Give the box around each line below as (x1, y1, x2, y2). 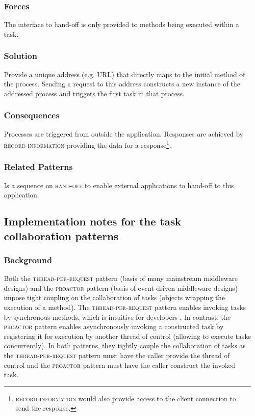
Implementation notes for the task (4, 214, 181, 229)
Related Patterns (4, 161, 73, 173)
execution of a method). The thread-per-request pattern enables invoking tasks (4, 302, 246, 312)
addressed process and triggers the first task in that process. (4, 88, 185, 98)
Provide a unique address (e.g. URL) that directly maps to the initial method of (4, 69, 245, 79)
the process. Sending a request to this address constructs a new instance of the (4, 79, 240, 89)
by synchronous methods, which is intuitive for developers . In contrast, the (4, 311, 231, 322)
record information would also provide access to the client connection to (15, 393, 236, 403)
